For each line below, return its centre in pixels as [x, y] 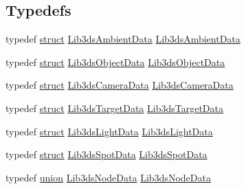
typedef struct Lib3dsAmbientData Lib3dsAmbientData [123, 39]
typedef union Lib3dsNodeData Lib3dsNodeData [108, 177]
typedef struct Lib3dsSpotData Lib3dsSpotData [107, 154]
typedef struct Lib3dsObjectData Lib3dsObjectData [115, 62]
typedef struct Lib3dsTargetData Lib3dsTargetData [114, 108]
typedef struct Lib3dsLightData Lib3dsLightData [109, 131]
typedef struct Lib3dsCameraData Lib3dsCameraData [120, 85]
